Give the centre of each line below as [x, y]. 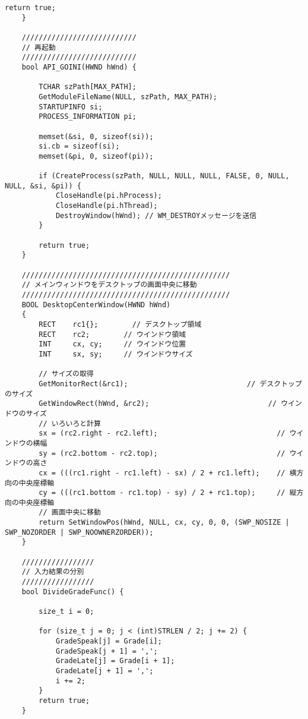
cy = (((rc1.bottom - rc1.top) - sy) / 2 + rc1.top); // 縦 [168, 493]
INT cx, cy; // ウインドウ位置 [112, 344]
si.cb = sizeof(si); [79, 146]
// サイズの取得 [66, 374]
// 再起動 [39, 47]
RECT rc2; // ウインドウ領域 [112, 334]
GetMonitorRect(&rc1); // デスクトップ [170, 384]
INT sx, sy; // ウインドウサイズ [116, 354]
